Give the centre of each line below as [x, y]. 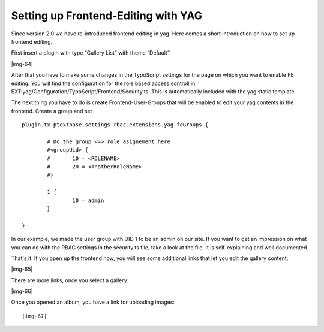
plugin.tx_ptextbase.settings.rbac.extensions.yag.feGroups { [115, 125]
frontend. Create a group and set [52, 111]
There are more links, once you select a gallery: [70, 280]
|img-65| [22, 269]
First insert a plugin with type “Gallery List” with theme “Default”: [91, 53]
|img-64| [22, 64]
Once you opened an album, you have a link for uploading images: [93, 302]
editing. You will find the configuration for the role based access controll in [103, 83]
